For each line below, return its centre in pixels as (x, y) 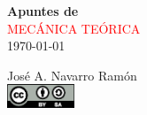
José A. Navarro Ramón (72, 75)
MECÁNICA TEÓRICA (74, 28)
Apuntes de (43, 11)
